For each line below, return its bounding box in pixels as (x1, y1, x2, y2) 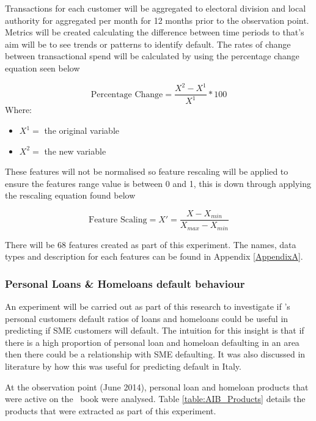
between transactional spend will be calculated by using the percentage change (5, 49, 299, 62)
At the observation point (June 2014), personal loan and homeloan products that (5, 380, 309, 393)
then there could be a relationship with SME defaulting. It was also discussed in (5, 348, 306, 361)
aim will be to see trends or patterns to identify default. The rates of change (5, 37, 291, 50)
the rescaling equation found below (5, 189, 136, 202)
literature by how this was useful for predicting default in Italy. (5, 359, 241, 372)
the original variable (44, 124, 119, 137)
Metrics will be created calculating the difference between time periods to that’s (5, 26, 304, 38)
